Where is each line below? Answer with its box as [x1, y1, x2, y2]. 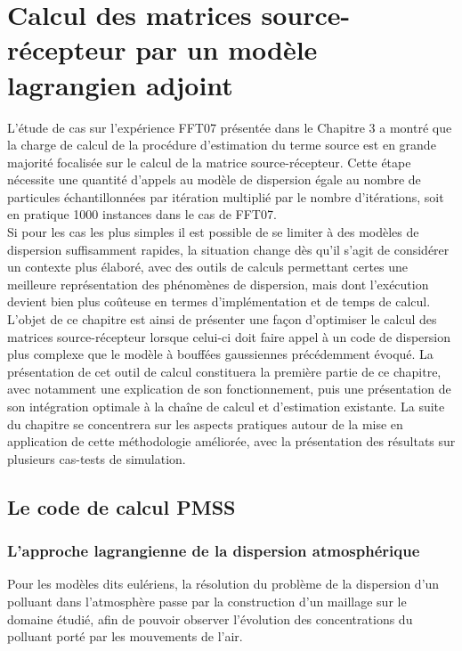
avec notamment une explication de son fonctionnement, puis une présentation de [7, 379, 451, 398]
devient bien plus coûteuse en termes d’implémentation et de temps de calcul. [7, 292, 431, 311]
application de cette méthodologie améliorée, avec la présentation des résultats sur [7, 432, 456, 451]
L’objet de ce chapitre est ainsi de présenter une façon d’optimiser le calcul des [7, 310, 437, 329]
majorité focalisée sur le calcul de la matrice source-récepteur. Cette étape [7, 152, 411, 171]
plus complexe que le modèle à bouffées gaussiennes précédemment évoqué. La [7, 345, 434, 363]
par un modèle [135, 31, 318, 68]
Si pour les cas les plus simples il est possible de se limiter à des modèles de [7, 223, 419, 241]
